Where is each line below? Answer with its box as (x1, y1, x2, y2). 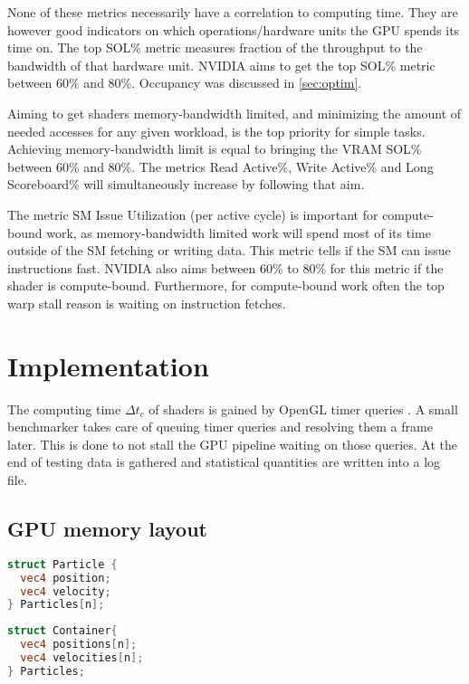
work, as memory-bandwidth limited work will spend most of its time (46, 223, 431, 242)
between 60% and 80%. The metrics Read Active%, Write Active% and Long (7, 157, 434, 176)
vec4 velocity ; (20, 584, 111, 598)
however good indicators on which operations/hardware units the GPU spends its (7, 20, 460, 39)
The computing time (7, 399, 121, 418)
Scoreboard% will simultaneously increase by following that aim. (7, 175, 365, 194)
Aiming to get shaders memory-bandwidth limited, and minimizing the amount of (7, 103, 462, 122)
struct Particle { (7, 557, 118, 571)
